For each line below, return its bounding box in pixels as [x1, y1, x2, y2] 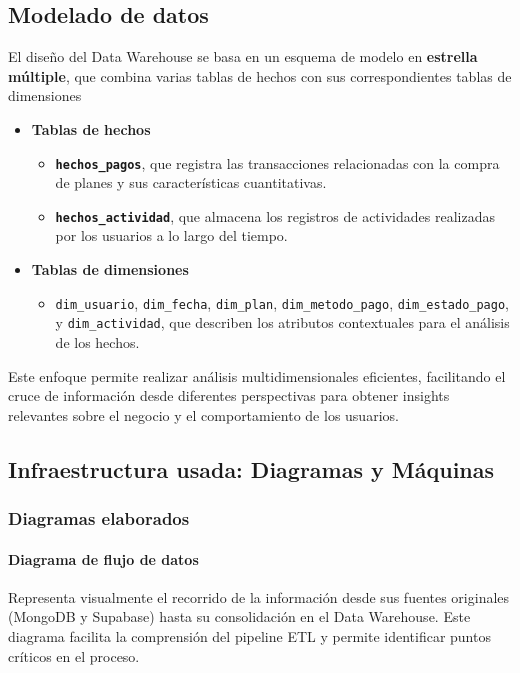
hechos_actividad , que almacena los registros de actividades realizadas [55, 205, 495, 226]
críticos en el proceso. [8, 645, 140, 666]
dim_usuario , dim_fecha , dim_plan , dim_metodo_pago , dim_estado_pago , [55, 292, 509, 313]
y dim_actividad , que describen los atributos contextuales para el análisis [55, 312, 510, 333]
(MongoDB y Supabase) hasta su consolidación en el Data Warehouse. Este [8, 606, 471, 627]
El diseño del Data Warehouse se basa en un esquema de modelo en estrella [8, 46, 478, 67]
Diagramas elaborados [8, 506, 190, 531]
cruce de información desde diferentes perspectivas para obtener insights [8, 385, 450, 406]
